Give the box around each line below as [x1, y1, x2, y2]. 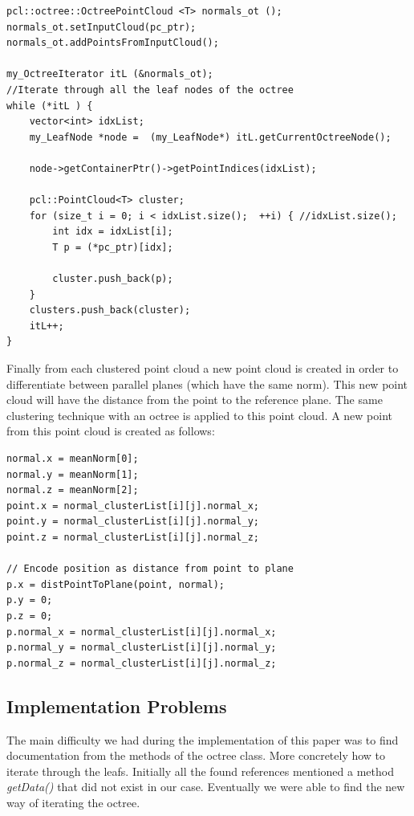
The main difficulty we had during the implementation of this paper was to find [6, 731, 399, 748]
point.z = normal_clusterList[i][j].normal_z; [6, 532, 259, 543]
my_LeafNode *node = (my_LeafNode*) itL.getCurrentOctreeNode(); [29, 131, 392, 143]
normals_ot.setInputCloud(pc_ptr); [6, 21, 197, 33]
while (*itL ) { [6, 100, 93, 112]
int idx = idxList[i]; [52, 226, 173, 238]
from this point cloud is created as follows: [6, 422, 215, 439]
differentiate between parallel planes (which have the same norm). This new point [6, 375, 408, 392]
